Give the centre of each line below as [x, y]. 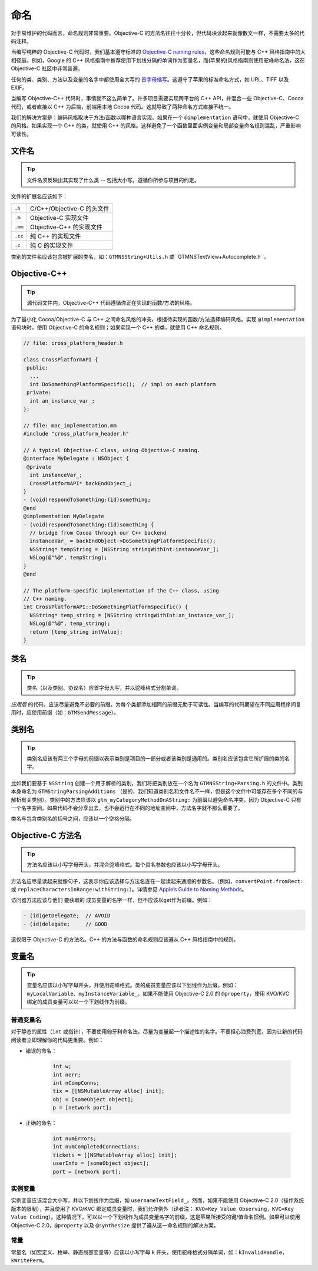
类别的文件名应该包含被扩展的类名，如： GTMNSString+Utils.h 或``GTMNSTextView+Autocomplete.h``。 [140, 257]
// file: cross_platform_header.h [73, 343]
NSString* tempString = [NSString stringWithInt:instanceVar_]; [124, 549]
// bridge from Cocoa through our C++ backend [98, 533]
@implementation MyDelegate [64, 516]
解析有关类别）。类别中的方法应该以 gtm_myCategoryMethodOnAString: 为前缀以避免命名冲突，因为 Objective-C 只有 [156, 799]
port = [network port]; [87, 1171]
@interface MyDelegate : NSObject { [76, 459]
